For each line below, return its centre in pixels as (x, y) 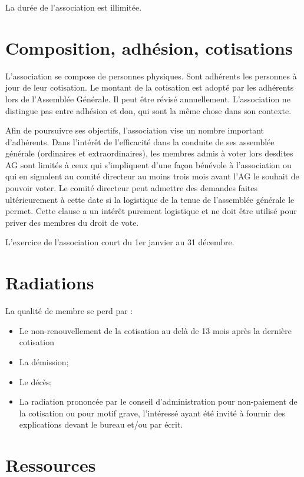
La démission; (44, 361)
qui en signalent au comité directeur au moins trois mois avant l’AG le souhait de (152, 176)
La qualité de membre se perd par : (69, 311)
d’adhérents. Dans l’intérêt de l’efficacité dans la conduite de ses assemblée (140, 141)
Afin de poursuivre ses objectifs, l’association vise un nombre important (135, 130)
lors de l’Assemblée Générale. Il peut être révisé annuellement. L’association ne (148, 99)
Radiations (50, 283)
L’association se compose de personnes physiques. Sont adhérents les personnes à (151, 76)
